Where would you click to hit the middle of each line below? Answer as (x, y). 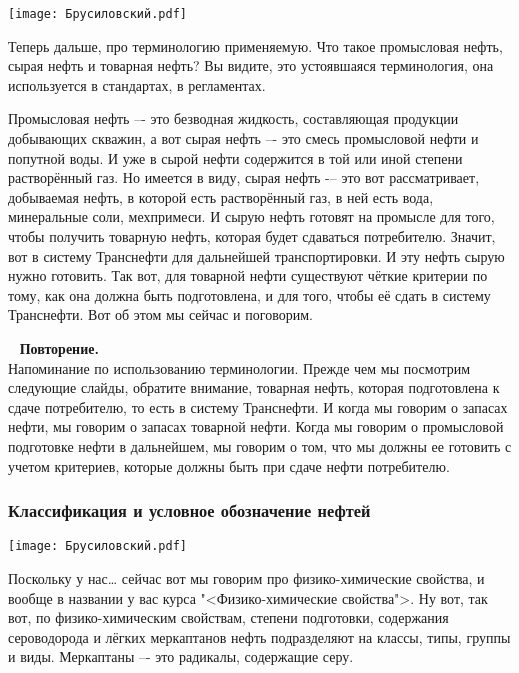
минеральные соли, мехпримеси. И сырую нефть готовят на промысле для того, (251, 216)
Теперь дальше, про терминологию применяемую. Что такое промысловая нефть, (255, 45)
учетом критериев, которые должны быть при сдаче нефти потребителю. (229, 465)
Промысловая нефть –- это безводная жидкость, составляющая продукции (233, 118)
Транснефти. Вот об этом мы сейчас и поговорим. (160, 314)
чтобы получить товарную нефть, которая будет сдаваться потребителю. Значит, (252, 236)
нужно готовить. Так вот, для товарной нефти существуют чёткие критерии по (248, 275)
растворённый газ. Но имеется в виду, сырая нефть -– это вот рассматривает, (244, 177)
